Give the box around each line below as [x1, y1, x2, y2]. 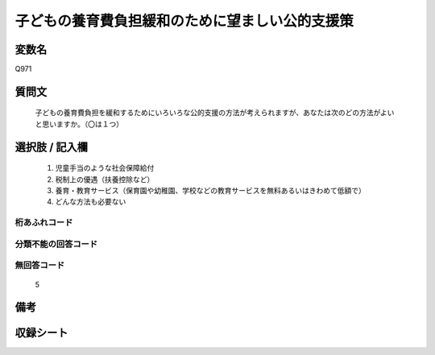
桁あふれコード [14, 217, 73, 229]
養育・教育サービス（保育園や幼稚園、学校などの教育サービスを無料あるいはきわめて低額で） [55, 186, 366, 196]
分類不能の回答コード [14, 238, 98, 250]
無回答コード [14, 260, 65, 271]
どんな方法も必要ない [55, 197, 126, 207]
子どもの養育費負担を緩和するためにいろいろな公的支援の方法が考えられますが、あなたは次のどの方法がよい [35, 108, 395, 118]
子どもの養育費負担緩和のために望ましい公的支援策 [14, 12, 354, 30]
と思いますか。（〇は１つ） [35, 119, 124, 129]
